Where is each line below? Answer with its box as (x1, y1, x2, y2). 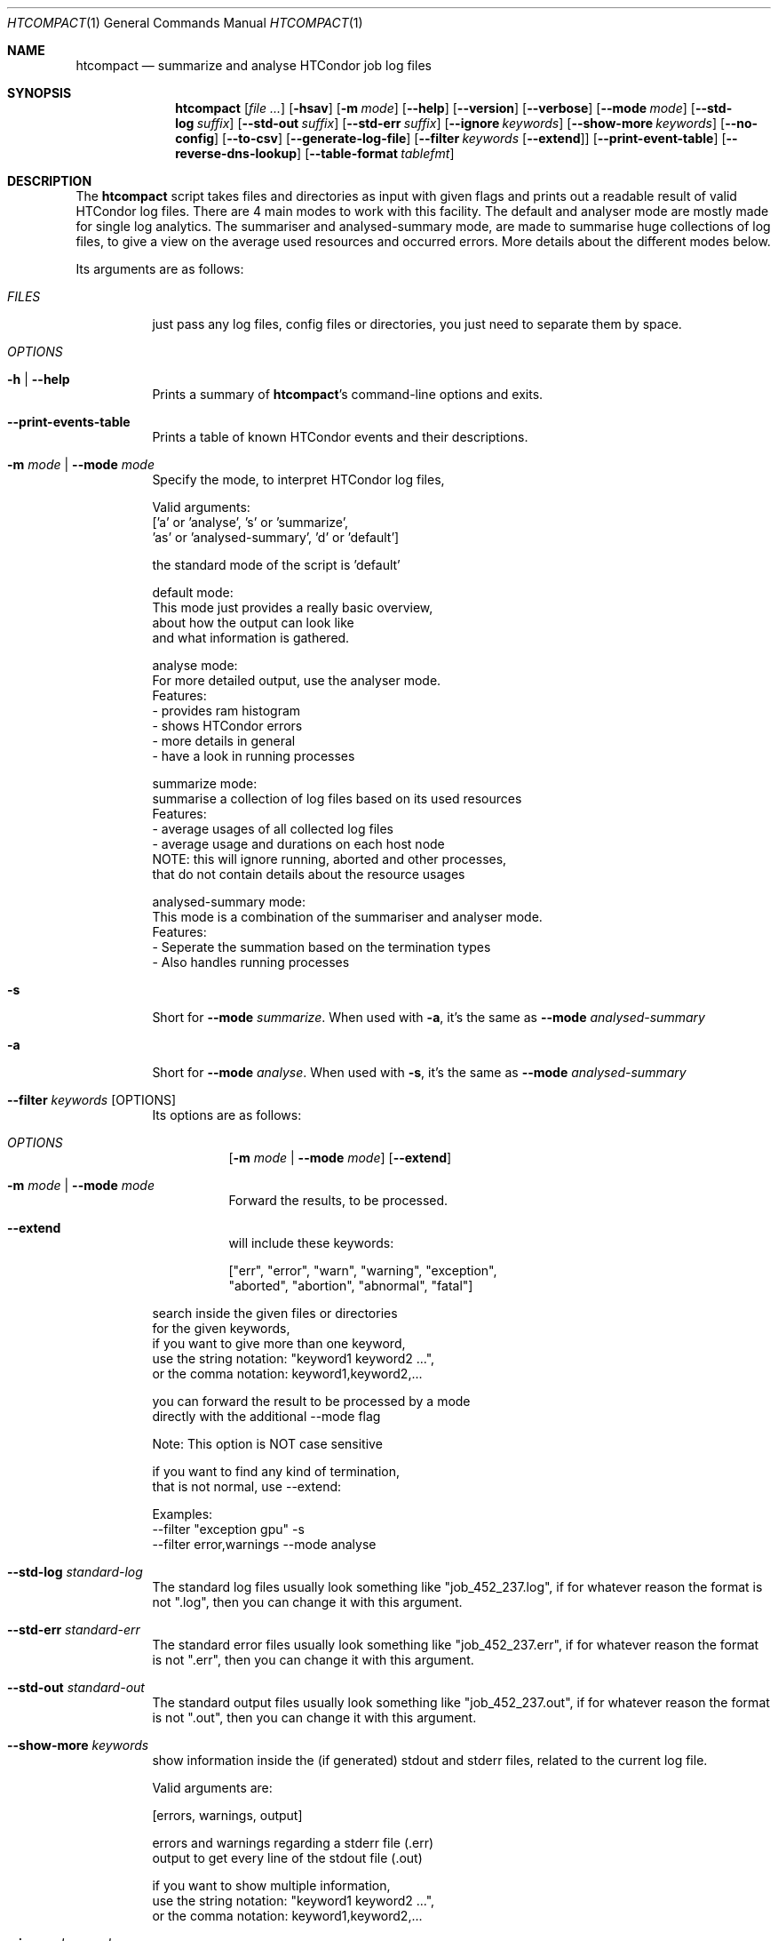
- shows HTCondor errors (152, 718, 303, 733)
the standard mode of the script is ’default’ (152, 557, 401, 572)
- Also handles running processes (152, 955, 350, 970)
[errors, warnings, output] (152, 1808, 303, 1823)
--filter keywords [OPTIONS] (7, 1092, 177, 1107)
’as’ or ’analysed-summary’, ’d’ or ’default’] (152, 530, 400, 545)
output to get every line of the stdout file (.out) (152, 1850, 423, 1865)
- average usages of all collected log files (152, 821, 393, 836)
